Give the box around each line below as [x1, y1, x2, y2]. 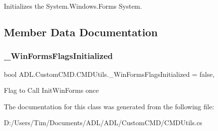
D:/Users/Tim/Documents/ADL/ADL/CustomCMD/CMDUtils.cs [4, 117, 203, 128]
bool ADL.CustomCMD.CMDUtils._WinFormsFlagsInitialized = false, [4, 69, 215, 79]
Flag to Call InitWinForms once [4, 85, 99, 95]
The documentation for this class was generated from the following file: [4, 101, 214, 111]
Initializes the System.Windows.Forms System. [4, 1, 142, 11]
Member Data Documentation [4, 24, 158, 39]
